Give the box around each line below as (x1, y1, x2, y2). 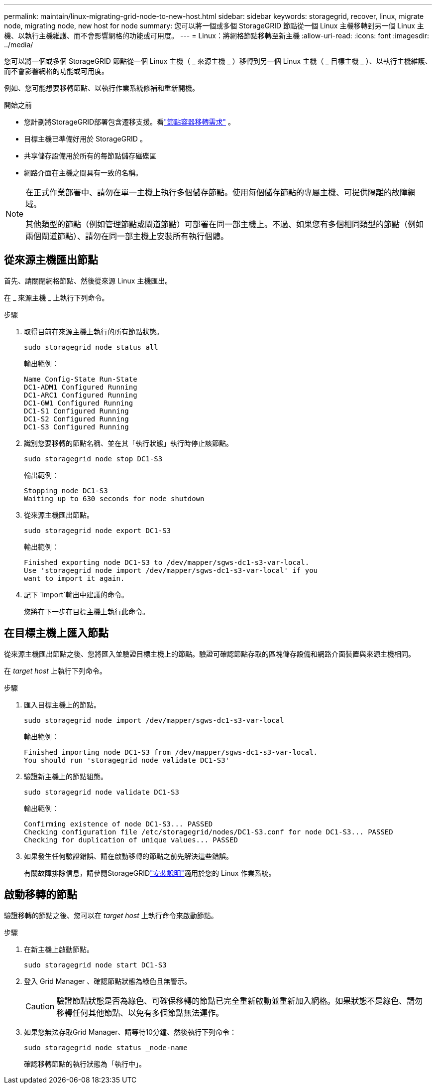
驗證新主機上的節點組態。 (24, 772, 108, 781)
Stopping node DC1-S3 (24, 486, 108, 495)
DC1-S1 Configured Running (24, 407, 129, 415)
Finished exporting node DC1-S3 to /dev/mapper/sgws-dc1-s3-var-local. (24, 558, 310, 566)
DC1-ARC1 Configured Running (24, 391, 137, 399)
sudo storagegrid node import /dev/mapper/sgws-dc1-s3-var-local (24, 716, 284, 724)
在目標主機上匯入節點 (4, 627, 109, 640)
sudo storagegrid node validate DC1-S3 (24, 788, 179, 796)
